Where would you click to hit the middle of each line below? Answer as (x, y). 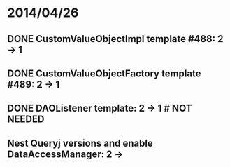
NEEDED (26, 120)
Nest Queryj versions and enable (80, 143)
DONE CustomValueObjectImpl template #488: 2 (115, 39)
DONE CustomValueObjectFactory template (104, 73)
